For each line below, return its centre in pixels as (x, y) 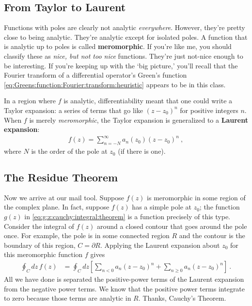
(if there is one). (142, 151)
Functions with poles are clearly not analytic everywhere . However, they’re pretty (125, 27)
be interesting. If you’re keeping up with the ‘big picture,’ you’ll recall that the (121, 65)
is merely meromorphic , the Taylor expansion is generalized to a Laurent (139, 120)
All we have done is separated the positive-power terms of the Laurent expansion (124, 279)
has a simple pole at (162, 207)
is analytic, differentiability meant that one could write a (148, 101)
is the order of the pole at (69, 151)
